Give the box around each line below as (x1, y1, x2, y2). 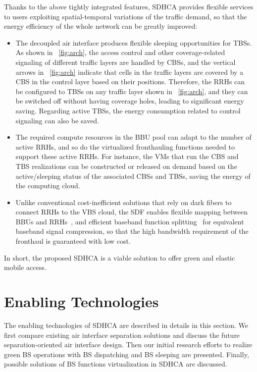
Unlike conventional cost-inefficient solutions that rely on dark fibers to (15, 197, 232, 207)
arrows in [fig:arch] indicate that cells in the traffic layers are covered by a (15, 66, 244, 77)
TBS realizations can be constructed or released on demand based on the (15, 160, 237, 171)
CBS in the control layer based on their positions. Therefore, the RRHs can (15, 76, 245, 87)
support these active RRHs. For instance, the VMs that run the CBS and (15, 151, 239, 161)
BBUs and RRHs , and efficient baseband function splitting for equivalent (15, 216, 244, 226)
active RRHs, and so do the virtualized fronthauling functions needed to (15, 141, 235, 152)
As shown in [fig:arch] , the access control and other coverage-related (15, 47, 225, 57)
